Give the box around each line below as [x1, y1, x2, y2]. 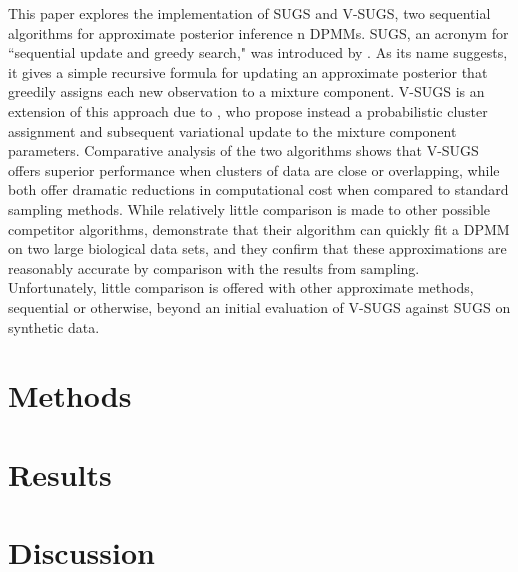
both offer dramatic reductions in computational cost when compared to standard [8, 179, 509, 200]
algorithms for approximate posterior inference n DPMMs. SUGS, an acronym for [8, 22, 509, 43]
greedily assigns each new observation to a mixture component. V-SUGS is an [8, 81, 485, 102]
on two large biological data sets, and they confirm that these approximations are [8, 238, 507, 259]
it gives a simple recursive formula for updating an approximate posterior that [8, 61, 488, 82]
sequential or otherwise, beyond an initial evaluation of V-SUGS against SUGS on [8, 296, 511, 317]
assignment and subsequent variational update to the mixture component [8, 120, 457, 141]
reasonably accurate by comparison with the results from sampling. [8, 257, 420, 278]
